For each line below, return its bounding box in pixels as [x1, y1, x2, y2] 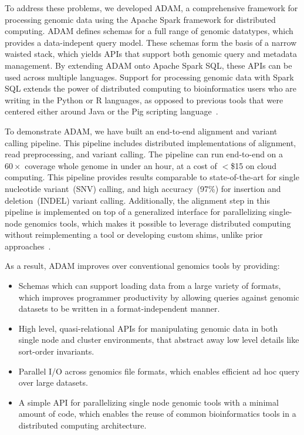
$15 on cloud [231, 159, 276, 171]
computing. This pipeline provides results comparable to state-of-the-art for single [5, 171, 299, 183]
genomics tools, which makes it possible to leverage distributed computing [24, 217, 291, 229]
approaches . [5, 240, 51, 252]
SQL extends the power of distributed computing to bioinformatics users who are [5, 82, 297, 95]
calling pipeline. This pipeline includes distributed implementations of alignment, [5, 136, 296, 149]
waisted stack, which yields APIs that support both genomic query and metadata [5, 48, 298, 60]
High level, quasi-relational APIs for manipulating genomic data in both [18, 322, 278, 334]
